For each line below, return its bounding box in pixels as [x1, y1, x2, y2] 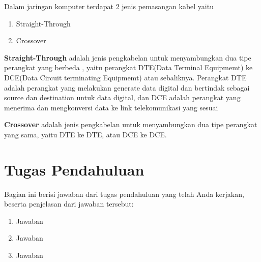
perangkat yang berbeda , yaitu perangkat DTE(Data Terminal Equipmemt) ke [4, 62, 253, 73]
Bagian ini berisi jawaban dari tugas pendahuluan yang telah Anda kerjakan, [4, 188, 244, 199]
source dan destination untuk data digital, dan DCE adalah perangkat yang [4, 92, 241, 103]
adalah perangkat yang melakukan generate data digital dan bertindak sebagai [4, 82, 250, 93]
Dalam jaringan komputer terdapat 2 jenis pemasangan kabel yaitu [4, 1, 214, 11]
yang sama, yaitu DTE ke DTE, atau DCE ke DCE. [4, 129, 167, 139]
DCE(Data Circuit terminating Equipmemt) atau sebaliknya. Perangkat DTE [4, 72, 247, 82]
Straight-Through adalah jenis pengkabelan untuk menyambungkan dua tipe [4, 52, 251, 63]
